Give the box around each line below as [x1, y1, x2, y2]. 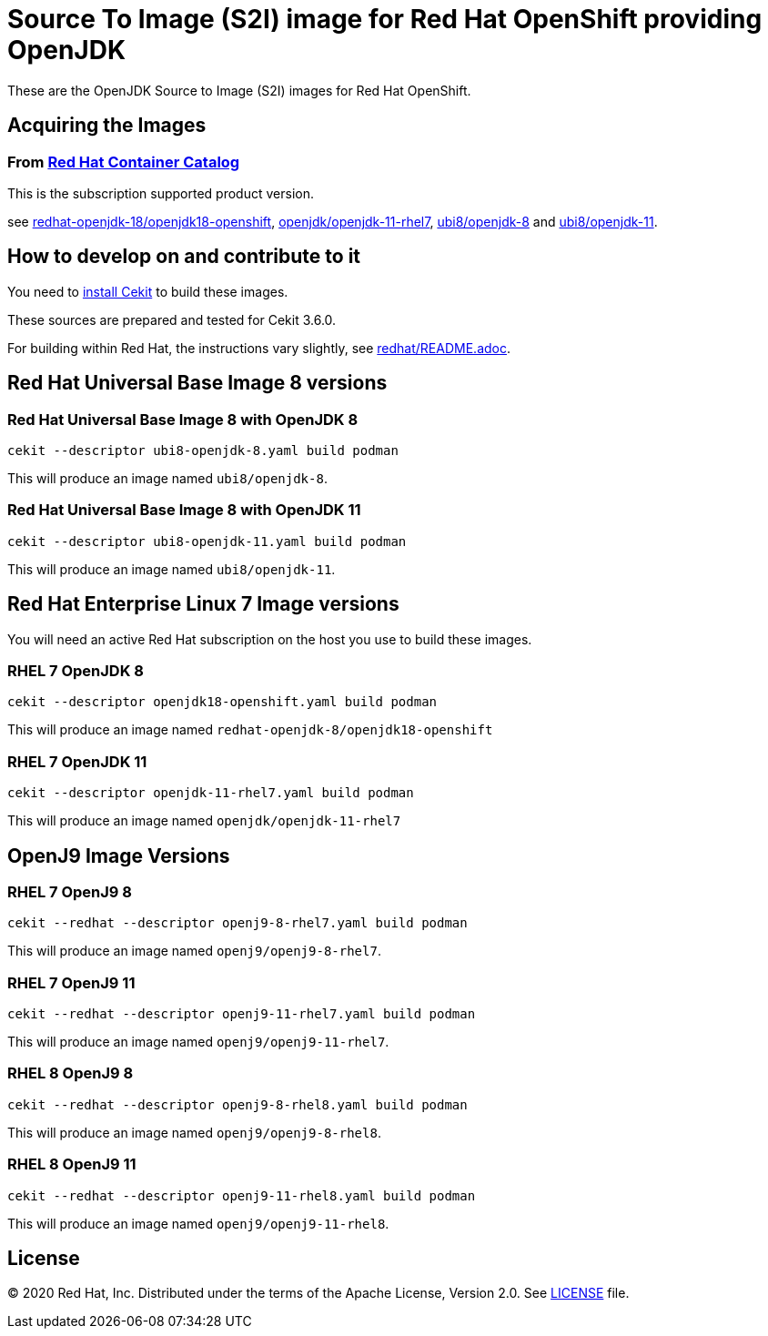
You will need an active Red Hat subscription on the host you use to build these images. [7, 631, 532, 647]
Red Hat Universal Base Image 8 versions [7, 371, 388, 395]
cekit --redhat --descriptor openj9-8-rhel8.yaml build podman [7, 1097, 468, 1112]
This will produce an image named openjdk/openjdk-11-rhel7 [7, 813, 401, 829]
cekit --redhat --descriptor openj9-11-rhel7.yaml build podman [7, 1007, 476, 1022]
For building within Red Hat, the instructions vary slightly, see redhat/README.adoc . [7, 339, 511, 356]
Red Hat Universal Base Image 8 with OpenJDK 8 [7, 410, 359, 429]
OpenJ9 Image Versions [7, 844, 230, 867]
